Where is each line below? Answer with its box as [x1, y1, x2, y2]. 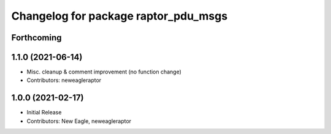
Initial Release [26, 109, 62, 116]
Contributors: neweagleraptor [26, 76, 102, 84]
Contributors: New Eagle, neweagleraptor [26, 117, 132, 125]
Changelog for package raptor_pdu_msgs [11, 9, 228, 23]
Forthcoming [11, 32, 62, 43]
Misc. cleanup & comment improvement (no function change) [26, 68, 182, 76]
